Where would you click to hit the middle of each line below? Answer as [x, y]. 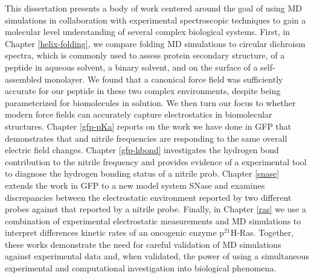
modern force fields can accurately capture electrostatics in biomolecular [139, 114]
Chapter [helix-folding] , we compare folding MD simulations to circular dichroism [155, 43]
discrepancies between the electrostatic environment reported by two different [148, 197]
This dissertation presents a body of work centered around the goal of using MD [154, 8]
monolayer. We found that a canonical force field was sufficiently [164, 79]
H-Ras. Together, [262, 232]
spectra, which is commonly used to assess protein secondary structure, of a [145, 55]
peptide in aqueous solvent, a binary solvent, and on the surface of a [131, 67]
